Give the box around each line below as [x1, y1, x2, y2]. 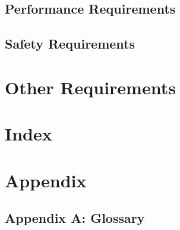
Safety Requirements [5, 34, 135, 53]
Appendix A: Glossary [5, 209, 145, 227]
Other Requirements [5, 75, 176, 99]
